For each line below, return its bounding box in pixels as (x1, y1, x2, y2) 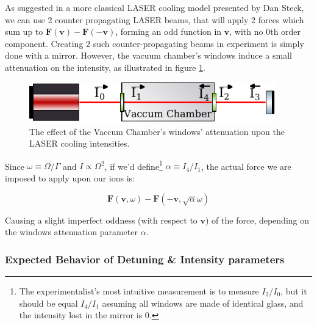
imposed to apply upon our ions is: (5, 172, 135, 184)
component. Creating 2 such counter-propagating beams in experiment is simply (5, 37, 304, 49)
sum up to (5, 25, 43, 38)
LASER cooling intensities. (29, 137, 130, 150)
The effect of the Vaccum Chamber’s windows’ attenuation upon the (29, 125, 285, 137)
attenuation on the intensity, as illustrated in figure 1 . (5, 60, 205, 73)
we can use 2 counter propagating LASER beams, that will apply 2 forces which (5, 13, 304, 26)
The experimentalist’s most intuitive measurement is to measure (19, 285, 259, 298)
